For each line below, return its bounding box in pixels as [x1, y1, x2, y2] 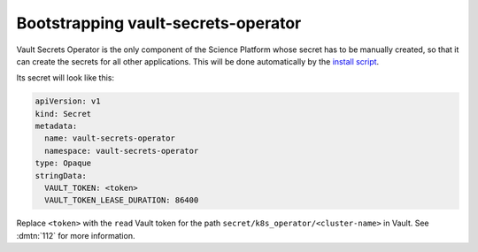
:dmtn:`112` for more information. [16, 230, 135, 241]
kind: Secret [35, 109, 92, 118]
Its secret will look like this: [16, 73, 115, 83]
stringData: [35, 171, 88, 180]
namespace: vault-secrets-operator [44, 146, 199, 156]
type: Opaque [35, 158, 92, 168]
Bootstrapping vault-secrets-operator [16, 13, 302, 33]
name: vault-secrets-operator [44, 134, 176, 143]
